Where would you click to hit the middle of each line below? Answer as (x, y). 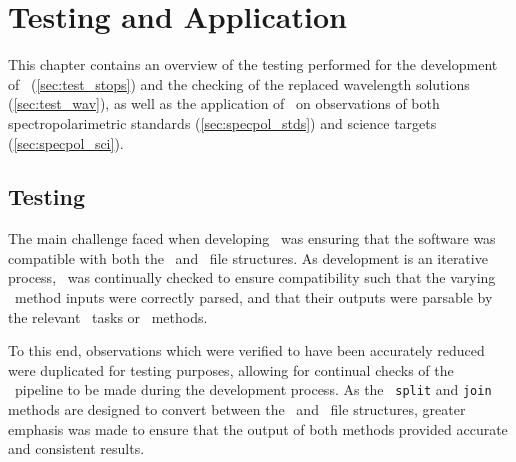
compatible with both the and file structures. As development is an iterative (248, 257)
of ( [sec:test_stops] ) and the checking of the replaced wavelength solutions (239, 83)
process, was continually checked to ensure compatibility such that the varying (252, 277)
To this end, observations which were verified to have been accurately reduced (246, 350)
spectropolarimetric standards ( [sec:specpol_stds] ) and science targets (222, 122)
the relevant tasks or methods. (108, 316)
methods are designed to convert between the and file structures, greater (237, 409)
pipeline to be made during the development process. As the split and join (253, 389)
